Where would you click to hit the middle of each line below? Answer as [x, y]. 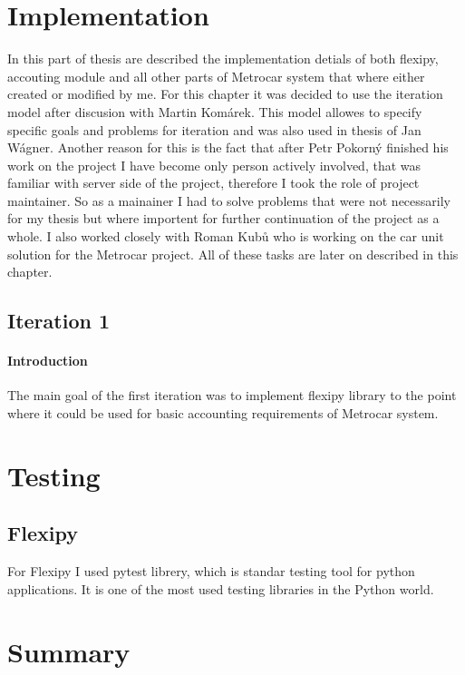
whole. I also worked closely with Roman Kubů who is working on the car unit [226, 236]
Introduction [48, 361]
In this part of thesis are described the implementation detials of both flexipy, [223, 59]
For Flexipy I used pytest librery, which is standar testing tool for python [211, 571]
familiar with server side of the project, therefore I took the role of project [213, 183]
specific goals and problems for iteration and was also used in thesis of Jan [214, 129]
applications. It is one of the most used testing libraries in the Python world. [221, 588]
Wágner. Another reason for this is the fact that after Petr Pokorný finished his [228, 147]
